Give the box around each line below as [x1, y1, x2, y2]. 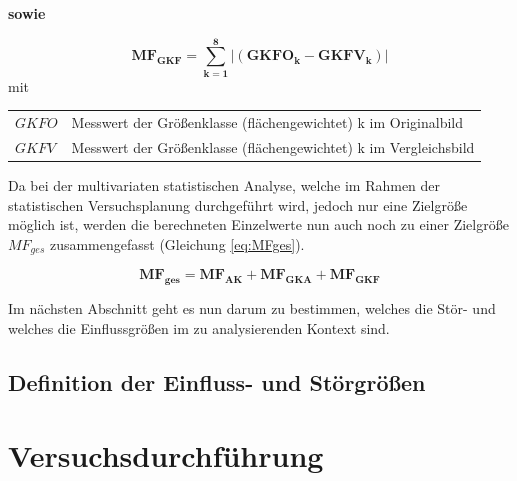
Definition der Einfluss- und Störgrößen [8, 366, 426, 397]
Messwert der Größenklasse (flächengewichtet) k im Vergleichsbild [71, 136, 475, 157]
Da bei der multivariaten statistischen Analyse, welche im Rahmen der [8, 175, 441, 195]
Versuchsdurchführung [8, 435, 324, 476]
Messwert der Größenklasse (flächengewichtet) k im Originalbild [71, 112, 463, 133]
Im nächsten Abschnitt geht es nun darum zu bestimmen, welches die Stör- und [8, 298, 496, 319]
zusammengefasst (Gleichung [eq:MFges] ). [49, 233, 305, 254]
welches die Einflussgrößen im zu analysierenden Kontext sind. [8, 317, 390, 338]
